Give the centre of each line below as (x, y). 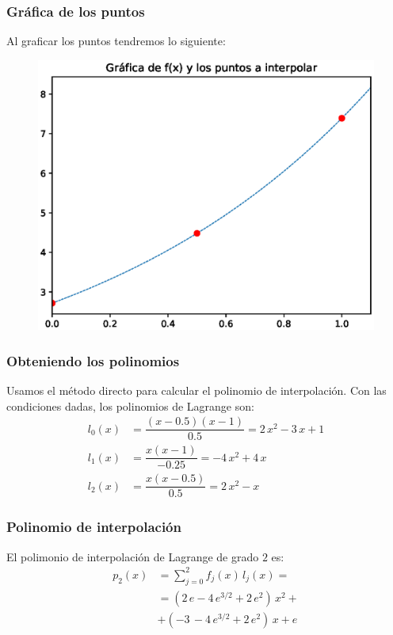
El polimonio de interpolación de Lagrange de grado (133, 556)
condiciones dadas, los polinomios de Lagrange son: (130, 405)
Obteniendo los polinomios (93, 360)
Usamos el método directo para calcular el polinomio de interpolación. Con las (196, 390)
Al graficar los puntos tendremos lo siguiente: (116, 41)
